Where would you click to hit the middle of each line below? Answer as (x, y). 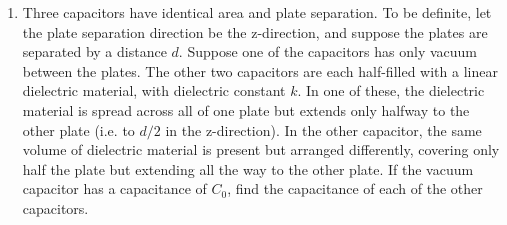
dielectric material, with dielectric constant (154, 90)
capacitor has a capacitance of (114, 188)
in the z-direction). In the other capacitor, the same (323, 129)
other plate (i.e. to (78, 129)
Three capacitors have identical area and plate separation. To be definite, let (257, 12)
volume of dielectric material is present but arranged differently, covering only (261, 149)
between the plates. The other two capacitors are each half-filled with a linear (260, 70)
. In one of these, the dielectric (391, 90)
